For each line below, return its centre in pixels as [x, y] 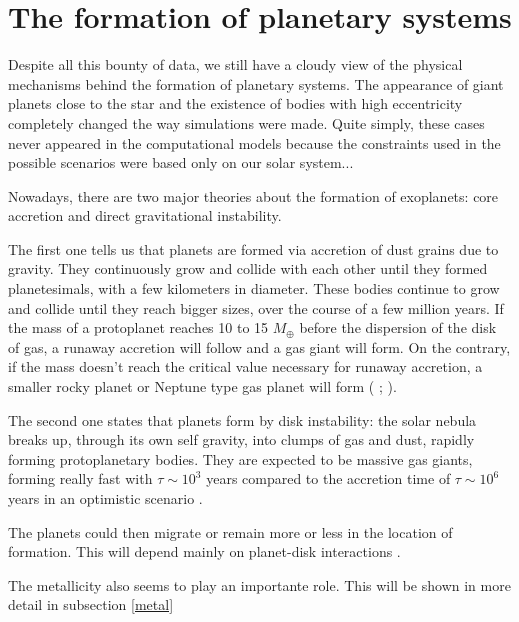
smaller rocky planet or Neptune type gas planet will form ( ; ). [202, 386]
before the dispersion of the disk [398, 327]
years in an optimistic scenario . [105, 498]
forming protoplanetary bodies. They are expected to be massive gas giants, [240, 458]
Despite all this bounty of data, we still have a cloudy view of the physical [235, 64]
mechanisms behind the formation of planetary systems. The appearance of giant [256, 83]
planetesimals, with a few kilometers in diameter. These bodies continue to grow [254, 288]
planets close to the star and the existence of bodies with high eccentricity [235, 103]
